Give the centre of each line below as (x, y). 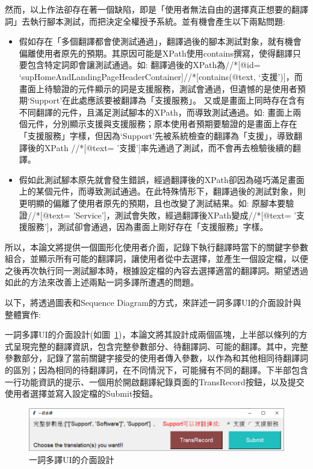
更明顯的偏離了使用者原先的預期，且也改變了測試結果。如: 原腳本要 (152, 203)
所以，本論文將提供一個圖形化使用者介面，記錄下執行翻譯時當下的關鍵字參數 (156, 247)
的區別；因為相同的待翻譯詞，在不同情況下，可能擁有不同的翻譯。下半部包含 (156, 370)
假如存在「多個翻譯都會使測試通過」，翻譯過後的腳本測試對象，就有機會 (160, 41)
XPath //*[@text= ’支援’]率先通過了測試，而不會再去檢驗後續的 (168, 147)
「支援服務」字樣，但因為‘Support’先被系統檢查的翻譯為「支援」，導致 (156, 135)
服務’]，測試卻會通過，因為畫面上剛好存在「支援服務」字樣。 (148, 227)
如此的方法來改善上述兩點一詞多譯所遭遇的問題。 (102, 282)
